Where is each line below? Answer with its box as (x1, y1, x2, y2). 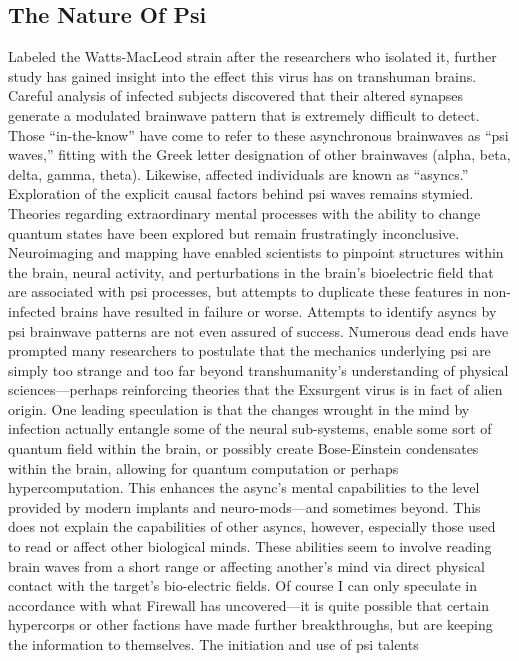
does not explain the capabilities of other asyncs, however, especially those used (8, 516, 496, 537)
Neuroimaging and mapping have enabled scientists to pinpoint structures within (8, 242, 504, 263)
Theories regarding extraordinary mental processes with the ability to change (8, 202, 481, 223)
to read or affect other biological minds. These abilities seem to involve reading (8, 536, 492, 557)
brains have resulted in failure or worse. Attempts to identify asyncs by (60, 300, 497, 321)
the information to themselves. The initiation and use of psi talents (8, 634, 419, 655)
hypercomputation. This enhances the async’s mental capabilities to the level (8, 477, 480, 498)
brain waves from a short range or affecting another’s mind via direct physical (8, 555, 485, 576)
